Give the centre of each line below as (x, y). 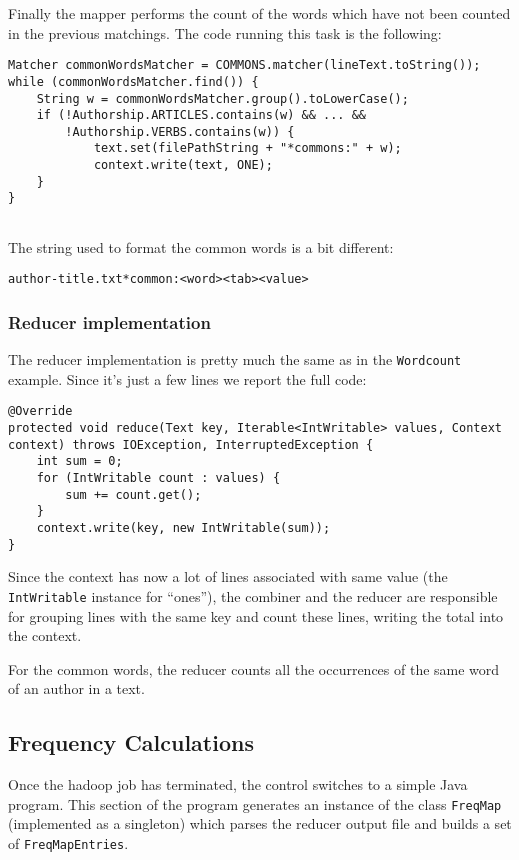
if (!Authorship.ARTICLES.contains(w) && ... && (201, 115)
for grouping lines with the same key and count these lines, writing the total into (256, 615)
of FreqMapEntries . (68, 843)
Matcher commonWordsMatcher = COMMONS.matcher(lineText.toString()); (244, 65)
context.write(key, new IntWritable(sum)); (183, 528)
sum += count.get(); (133, 494)
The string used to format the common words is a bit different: (201, 246)
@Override (40, 411)
